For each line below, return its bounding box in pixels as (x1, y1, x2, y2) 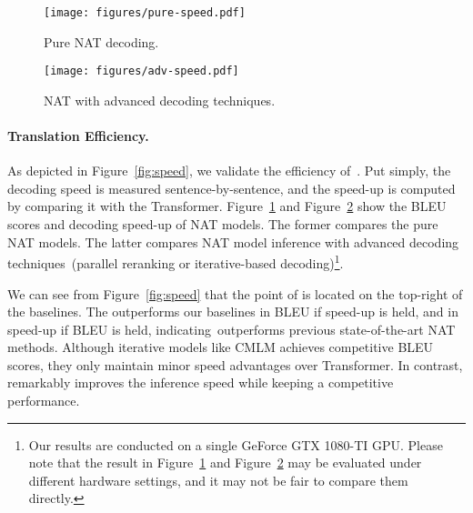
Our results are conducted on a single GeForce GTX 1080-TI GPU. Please (28, 435, 443, 454)
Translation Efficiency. (7, 126, 149, 146)
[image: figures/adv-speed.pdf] (44, 65, 239, 78)
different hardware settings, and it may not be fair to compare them (28, 470, 408, 489)
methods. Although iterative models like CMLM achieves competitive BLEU (7, 337, 434, 357)
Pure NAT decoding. (44, 32, 159, 51)
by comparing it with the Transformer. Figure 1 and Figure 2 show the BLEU (7, 196, 447, 216)
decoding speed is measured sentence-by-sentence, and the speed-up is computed (7, 178, 456, 197)
